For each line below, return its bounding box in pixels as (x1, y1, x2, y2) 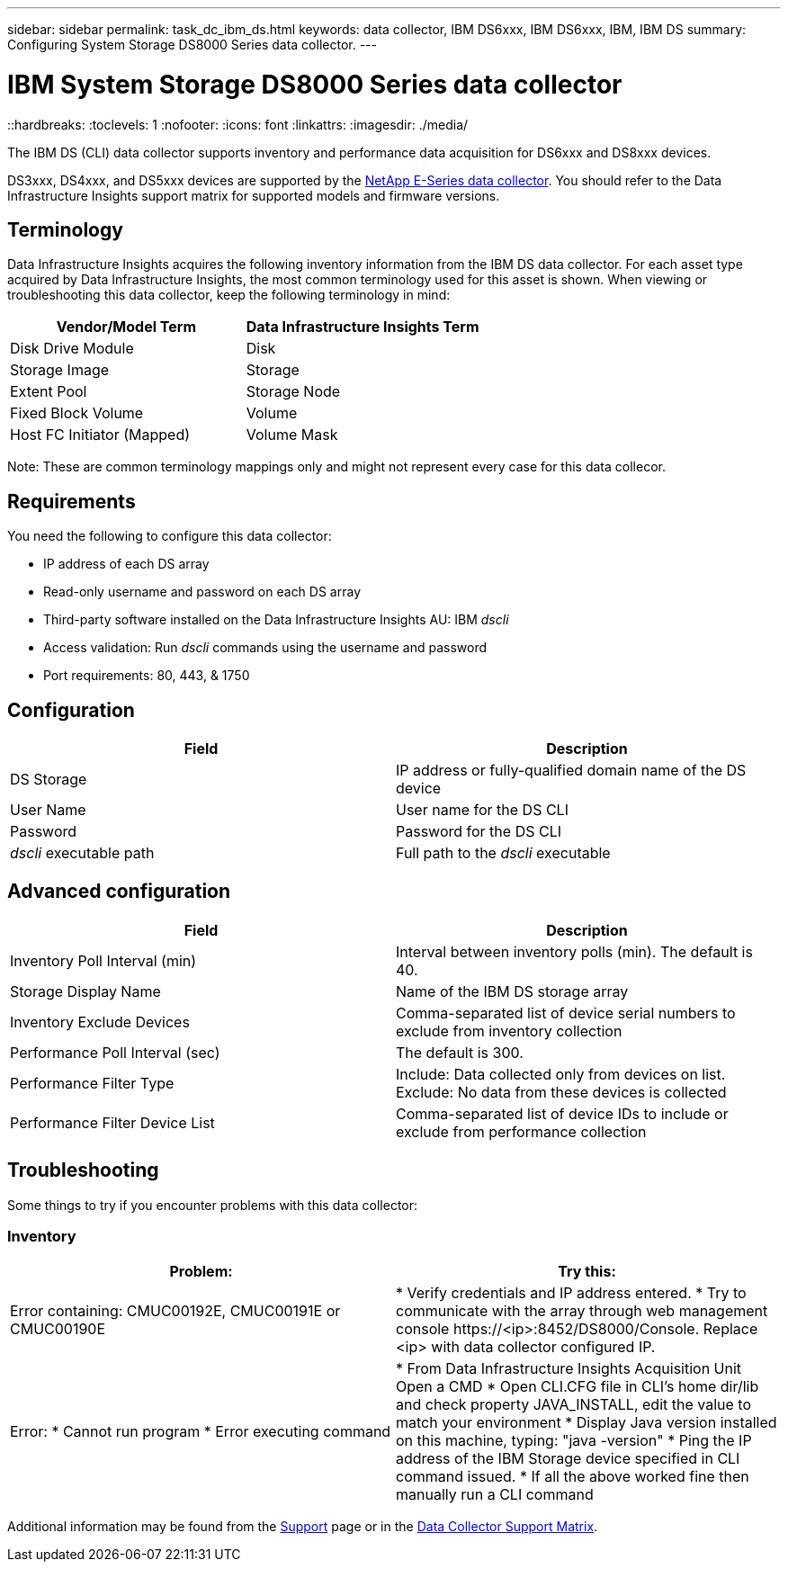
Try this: (558, 1262, 616, 1281)
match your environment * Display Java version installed (396, 1413, 777, 1432)
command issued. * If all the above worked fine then (396, 1467, 749, 1486)
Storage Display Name (10, 982, 161, 1000)
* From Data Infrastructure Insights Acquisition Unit (396, 1359, 742, 1378)
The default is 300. (396, 1043, 524, 1062)
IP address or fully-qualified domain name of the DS (396, 761, 747, 780)
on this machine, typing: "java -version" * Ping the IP (396, 1431, 752, 1450)
